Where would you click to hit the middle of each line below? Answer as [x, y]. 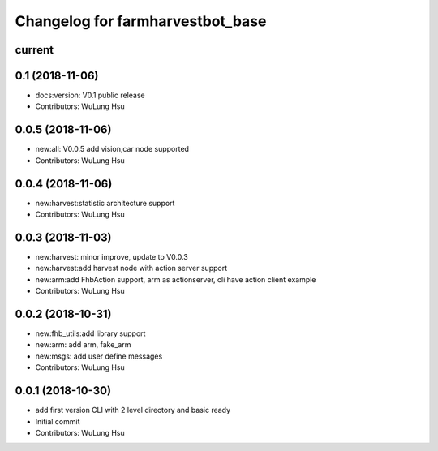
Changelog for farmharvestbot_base [141, 21]
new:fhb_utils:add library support [90, 333]
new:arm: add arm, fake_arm [83, 345]
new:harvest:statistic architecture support [105, 203]
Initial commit [58, 421]
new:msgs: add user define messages [99, 356]
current [34, 50]
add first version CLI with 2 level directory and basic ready [133, 410]
